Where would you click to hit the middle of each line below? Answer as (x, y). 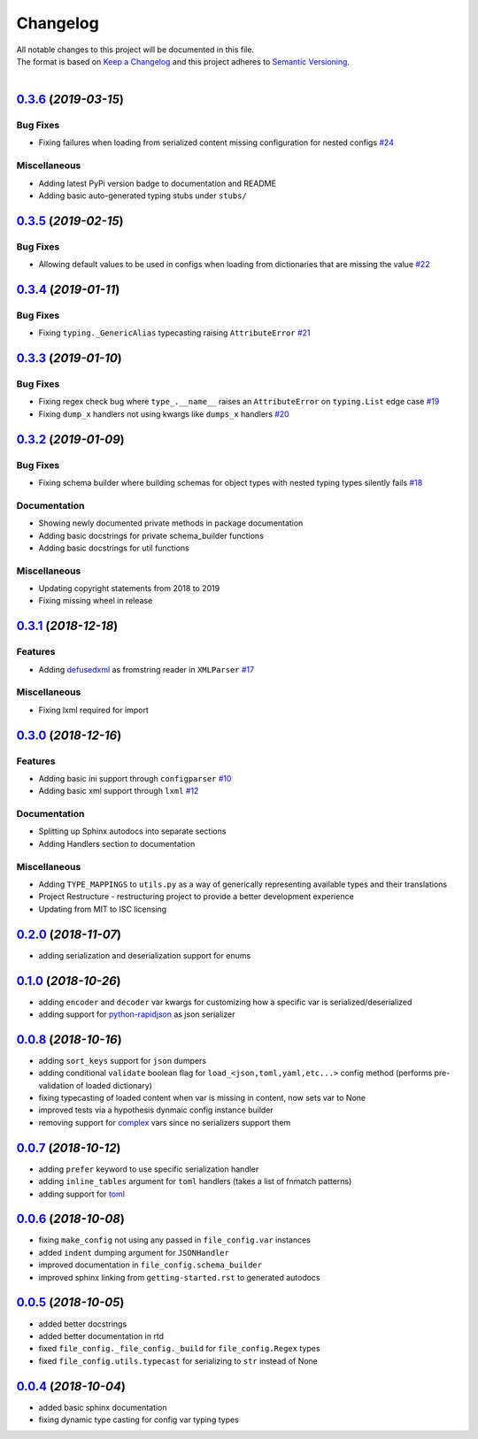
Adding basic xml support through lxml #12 (119, 791)
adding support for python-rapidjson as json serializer (137, 1014)
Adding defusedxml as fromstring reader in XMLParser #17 (146, 669)
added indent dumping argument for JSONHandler (134, 1252)
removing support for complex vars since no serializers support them (165, 1122)
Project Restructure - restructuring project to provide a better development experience (196, 896)
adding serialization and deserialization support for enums (145, 955)
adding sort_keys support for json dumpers (123, 1060)
